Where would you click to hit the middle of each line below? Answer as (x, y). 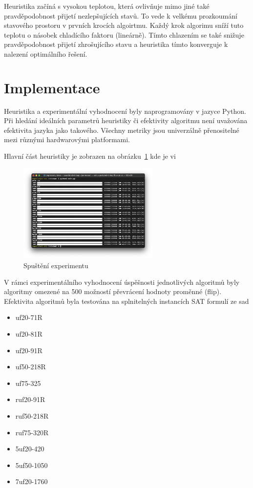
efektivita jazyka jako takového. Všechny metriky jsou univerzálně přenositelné (122, 130)
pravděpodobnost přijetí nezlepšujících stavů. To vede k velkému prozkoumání (121, 15)
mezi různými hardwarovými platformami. (67, 139)
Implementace (52, 87)
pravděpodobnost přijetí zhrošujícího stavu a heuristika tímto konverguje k (116, 44)
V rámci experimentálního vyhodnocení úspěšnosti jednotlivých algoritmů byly (122, 282)
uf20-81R (29, 333)
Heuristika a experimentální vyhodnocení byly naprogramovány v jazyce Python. (125, 111)
